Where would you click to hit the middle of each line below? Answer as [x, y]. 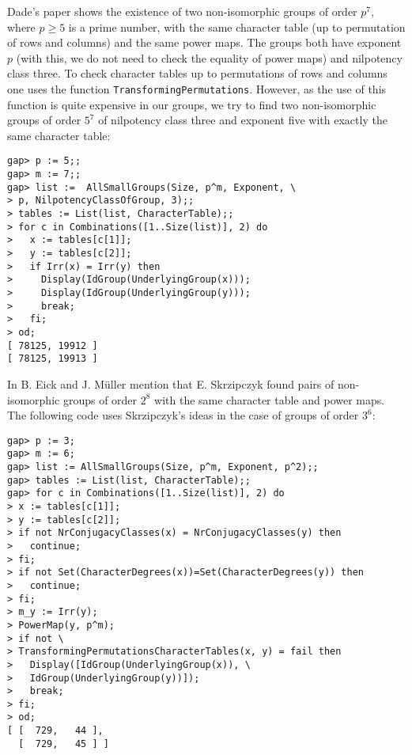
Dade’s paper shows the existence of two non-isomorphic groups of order [182, 11]
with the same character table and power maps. [270, 399]
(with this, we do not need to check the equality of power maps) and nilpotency [209, 57]
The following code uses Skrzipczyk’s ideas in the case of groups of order [183, 415]
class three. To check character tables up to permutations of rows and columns [197, 73]
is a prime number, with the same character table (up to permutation [237, 27]
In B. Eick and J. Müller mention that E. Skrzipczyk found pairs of [171, 383]
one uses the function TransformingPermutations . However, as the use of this [197, 88]
